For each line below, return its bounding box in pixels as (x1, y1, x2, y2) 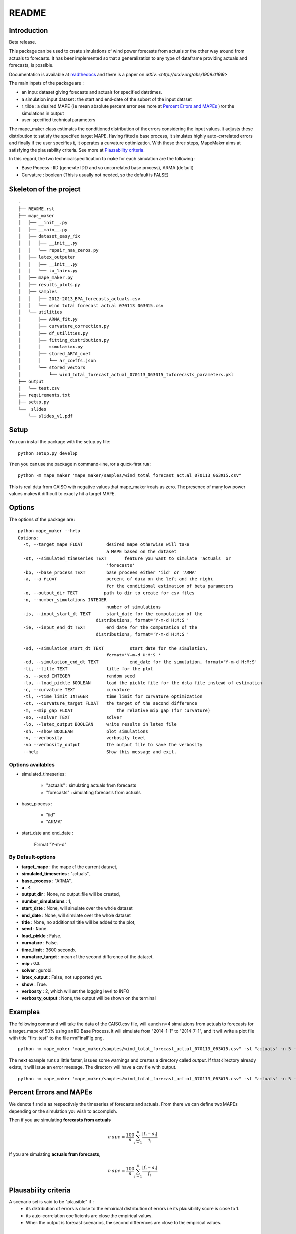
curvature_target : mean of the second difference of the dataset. (21, 953, 154, 960)
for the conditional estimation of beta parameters (106, 583, 234, 589)
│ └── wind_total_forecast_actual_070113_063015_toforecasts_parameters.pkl (18, 372, 234, 377)
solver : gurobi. (21, 967, 53, 973)
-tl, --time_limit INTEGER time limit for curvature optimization (23, 694, 203, 699)
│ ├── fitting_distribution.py (18, 337, 110, 343)
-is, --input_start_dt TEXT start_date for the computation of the (23, 611, 203, 617)
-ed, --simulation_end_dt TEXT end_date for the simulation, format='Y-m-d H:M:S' (23, 659, 258, 665)
